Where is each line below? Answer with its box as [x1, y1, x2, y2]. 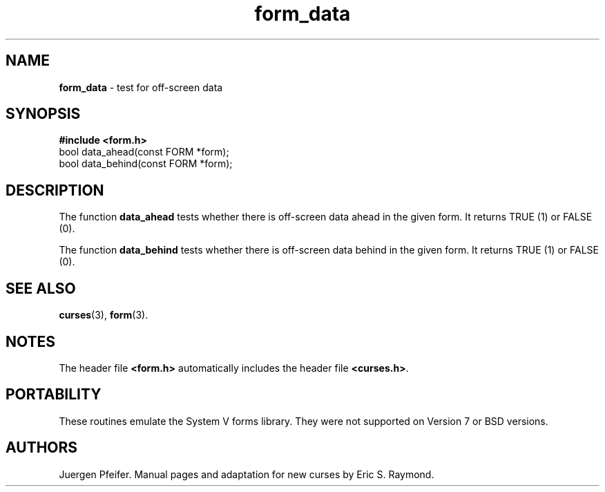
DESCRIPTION [6, 181, 104, 199]
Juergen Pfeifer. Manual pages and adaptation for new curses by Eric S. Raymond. [59, 468, 434, 480]
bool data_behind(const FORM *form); [59, 158, 233, 170]
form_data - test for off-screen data [59, 81, 223, 93]
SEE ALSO [6, 279, 76, 297]
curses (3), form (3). [59, 309, 148, 321]
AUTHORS [6, 439, 78, 457]
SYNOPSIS [6, 105, 81, 123]
